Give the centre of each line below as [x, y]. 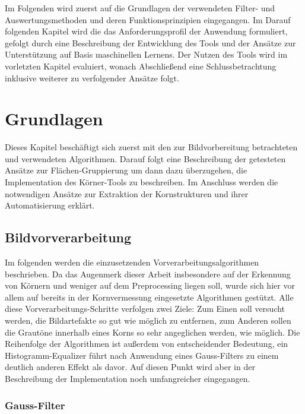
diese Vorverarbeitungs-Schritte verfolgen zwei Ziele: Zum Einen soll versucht [145, 309]
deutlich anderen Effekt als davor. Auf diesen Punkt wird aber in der [130, 367]
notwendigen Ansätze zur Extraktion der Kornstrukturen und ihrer [127, 193]
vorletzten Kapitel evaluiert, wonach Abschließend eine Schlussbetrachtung [141, 66]
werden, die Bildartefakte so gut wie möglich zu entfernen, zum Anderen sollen [148, 320]
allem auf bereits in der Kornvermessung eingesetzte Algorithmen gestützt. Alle [149, 297]
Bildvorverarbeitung [68, 237]
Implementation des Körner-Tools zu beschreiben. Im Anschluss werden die [142, 182]
